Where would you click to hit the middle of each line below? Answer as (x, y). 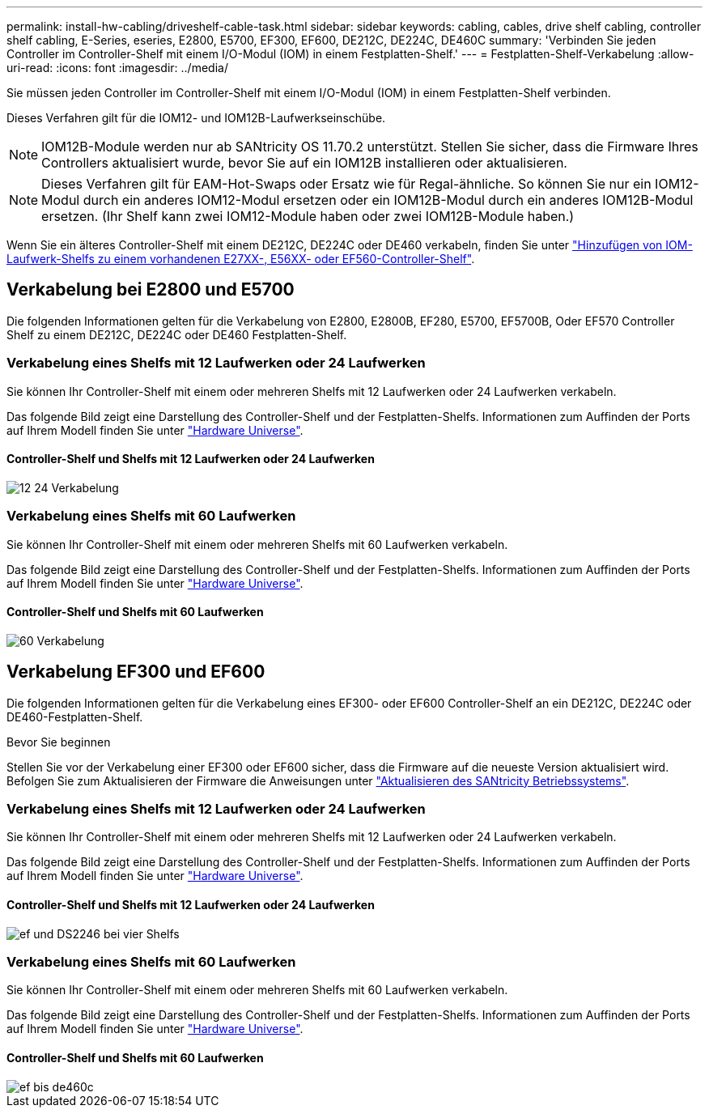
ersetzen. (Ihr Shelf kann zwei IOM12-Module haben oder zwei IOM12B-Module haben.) (308, 216)
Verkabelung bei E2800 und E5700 (151, 290)
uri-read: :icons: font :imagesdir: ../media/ (117, 68)
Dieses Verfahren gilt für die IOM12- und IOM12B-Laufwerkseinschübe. (196, 118)
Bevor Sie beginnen (59, 742)
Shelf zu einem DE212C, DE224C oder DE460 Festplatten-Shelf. (177, 334)
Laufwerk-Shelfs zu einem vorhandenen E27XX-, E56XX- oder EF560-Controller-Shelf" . (241, 259)
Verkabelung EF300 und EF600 (136, 672)
